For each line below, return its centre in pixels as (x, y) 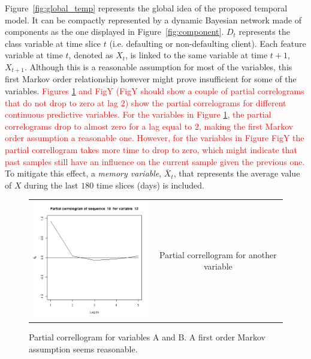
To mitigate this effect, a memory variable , (83, 173)
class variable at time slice (53, 43)
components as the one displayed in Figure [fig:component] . (114, 32)
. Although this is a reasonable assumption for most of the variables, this (158, 66)
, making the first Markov (246, 126)
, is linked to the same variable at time (197, 55)
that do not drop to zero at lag (62, 102)
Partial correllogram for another (218, 254)
